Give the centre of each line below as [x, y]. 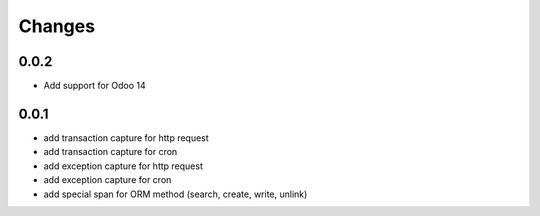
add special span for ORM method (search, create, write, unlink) [175, 194]
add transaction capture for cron [110, 152]
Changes [56, 26]
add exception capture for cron [107, 180]
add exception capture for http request [123, 166]
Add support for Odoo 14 [95, 86]
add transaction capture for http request [126, 137]
